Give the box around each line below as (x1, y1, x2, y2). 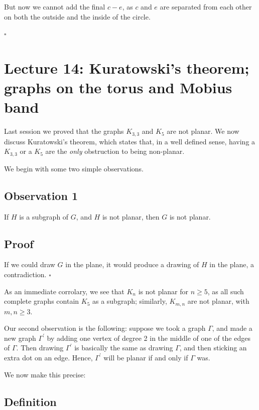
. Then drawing (16, 342, 64, 353)
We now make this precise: (4, 369, 86, 379)
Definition (4, 393, 57, 409)
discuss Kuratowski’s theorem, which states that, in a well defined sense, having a (4, 136, 255, 146)
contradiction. (4, 269, 47, 279)
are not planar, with (187, 296, 249, 306)
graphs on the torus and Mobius (4, 77, 232, 98)
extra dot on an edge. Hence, (4, 352, 93, 362)
